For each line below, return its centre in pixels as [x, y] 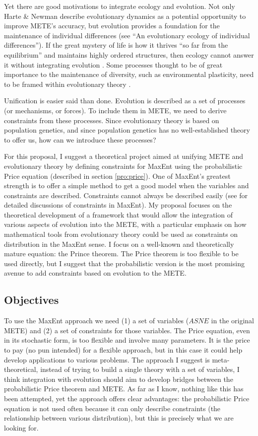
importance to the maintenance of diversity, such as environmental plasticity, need [129, 74]
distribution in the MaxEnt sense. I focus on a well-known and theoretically [119, 244]
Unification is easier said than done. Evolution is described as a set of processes [125, 101]
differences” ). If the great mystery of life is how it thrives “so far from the [116, 45]
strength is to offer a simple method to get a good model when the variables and [127, 185]
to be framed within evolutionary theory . [67, 84]
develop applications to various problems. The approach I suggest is [107, 359]
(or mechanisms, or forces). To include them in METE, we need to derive [115, 110]
